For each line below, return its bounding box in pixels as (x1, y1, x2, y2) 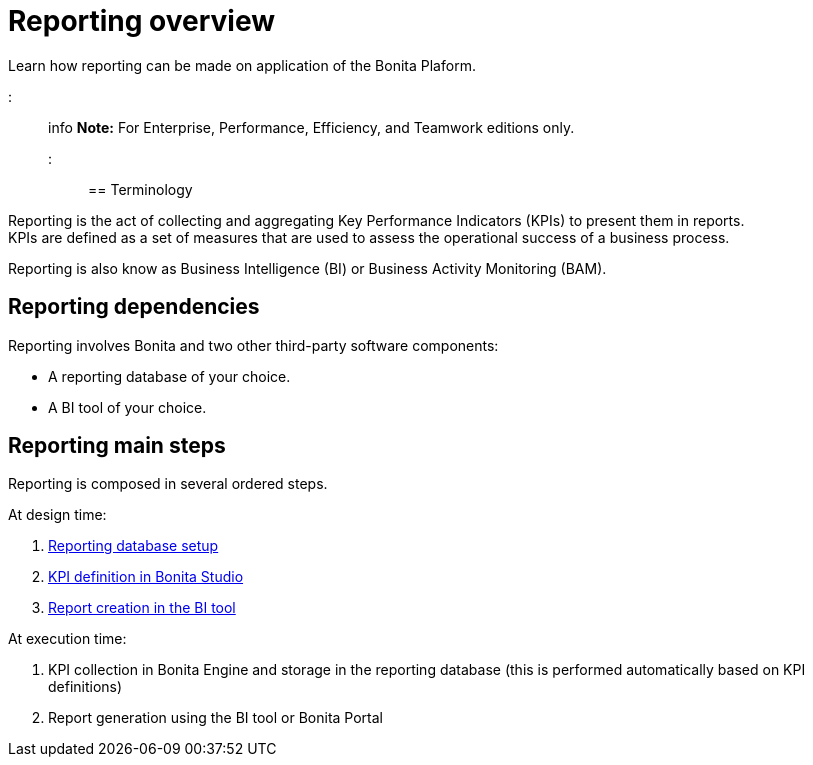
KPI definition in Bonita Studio (48, 568, 244, 586)
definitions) (48, 678, 123, 696)
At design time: (8, 506, 107, 524)
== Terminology (88, 180, 193, 198)
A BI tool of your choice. (48, 398, 207, 416)
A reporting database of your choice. (48, 367, 291, 385)
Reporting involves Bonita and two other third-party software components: (8, 336, 499, 354)
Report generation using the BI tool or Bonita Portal (48, 709, 383, 727)
